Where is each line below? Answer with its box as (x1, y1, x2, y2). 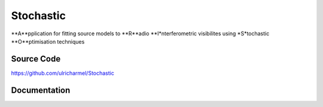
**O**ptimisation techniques (11, 38, 85, 45)
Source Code (11, 54, 61, 64)
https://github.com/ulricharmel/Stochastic (11, 69, 115, 77)
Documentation (11, 85, 71, 95)
